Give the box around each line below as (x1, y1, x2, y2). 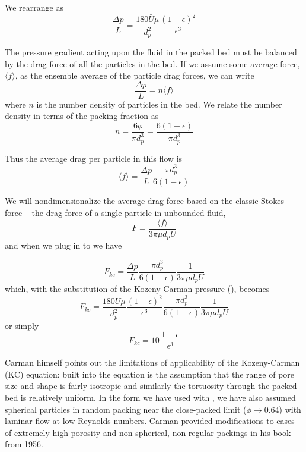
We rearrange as (5, 1, 63, 13)
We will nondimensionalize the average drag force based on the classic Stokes (5, 194, 285, 207)
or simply (5, 319, 39, 331)
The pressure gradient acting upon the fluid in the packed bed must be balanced (5, 45, 297, 58)
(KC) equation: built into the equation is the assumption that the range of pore (5, 368, 295, 380)
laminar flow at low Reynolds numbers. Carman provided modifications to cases (5, 415, 295, 427)
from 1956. (5, 438, 43, 450)
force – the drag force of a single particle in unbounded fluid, (5, 206, 226, 219)
